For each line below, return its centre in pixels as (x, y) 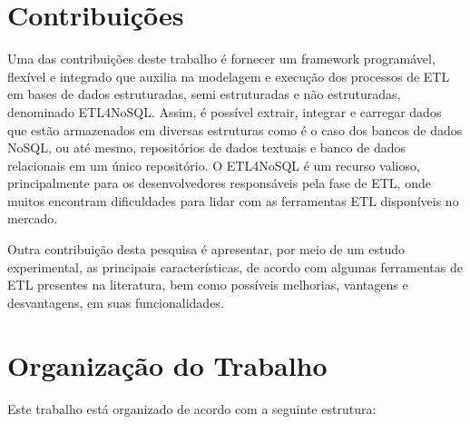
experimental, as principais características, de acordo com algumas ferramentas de (235, 266)
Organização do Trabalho (167, 365)
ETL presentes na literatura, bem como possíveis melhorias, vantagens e (208, 285)
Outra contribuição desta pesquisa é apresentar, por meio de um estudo (206, 249)
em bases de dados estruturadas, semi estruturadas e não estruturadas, (204, 94)
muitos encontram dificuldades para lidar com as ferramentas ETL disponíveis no (233, 200)
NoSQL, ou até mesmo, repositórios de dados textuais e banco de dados (206, 148)
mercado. (33, 218)
